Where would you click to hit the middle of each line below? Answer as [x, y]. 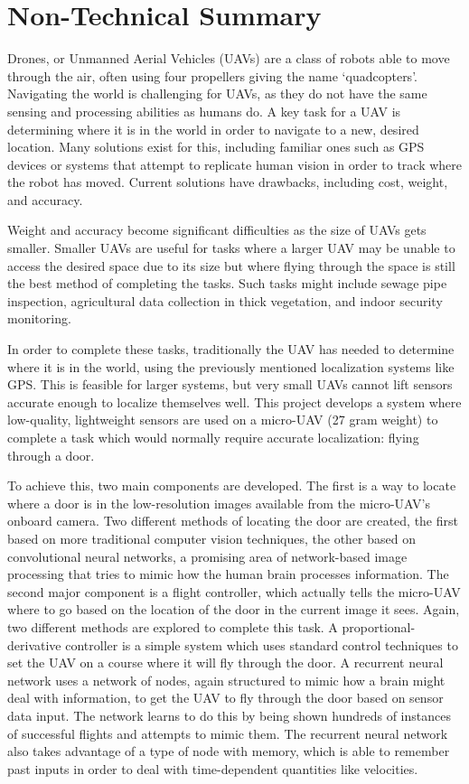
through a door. [51, 455]
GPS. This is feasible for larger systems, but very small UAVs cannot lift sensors [230, 384]
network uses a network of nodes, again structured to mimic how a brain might [226, 680]
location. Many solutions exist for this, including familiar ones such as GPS [216, 147]
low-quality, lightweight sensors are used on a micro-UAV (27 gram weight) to [223, 420]
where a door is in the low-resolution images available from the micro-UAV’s [219, 503]
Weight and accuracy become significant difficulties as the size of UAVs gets [217, 230]
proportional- [379, 626]
